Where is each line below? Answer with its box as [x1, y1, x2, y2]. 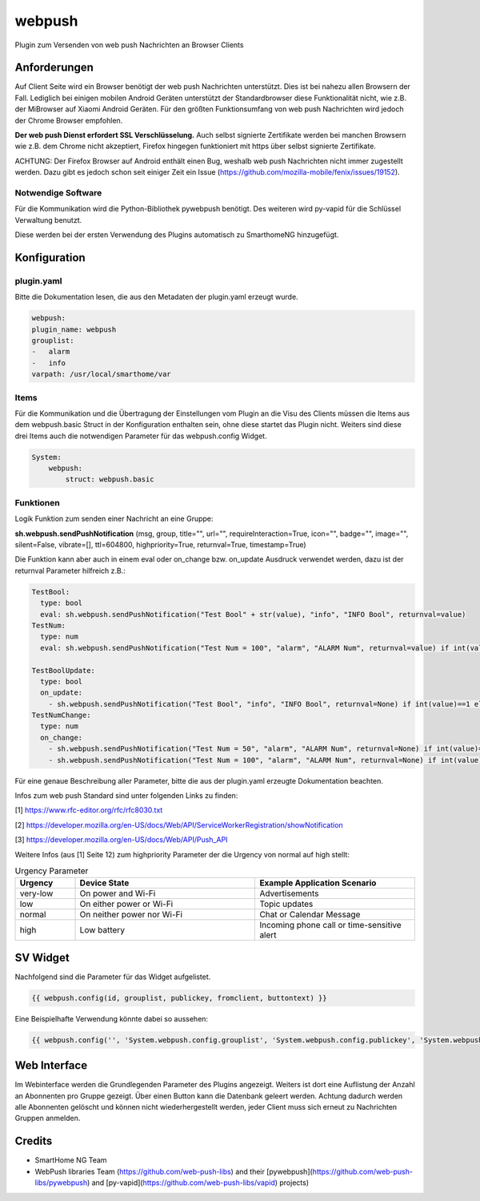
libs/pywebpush [34, 1178, 88, 1187]
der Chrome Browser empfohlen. [14, 115, 123, 125]
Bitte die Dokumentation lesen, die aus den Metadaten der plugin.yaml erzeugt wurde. [14, 292, 299, 302]
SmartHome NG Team [34, 1155, 107, 1165]
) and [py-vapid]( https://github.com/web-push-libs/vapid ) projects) [86, 1178, 310, 1187]
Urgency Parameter [14, 865, 89, 877]
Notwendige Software [14, 187, 102, 198]
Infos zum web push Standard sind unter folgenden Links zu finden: [14, 791, 238, 800]
